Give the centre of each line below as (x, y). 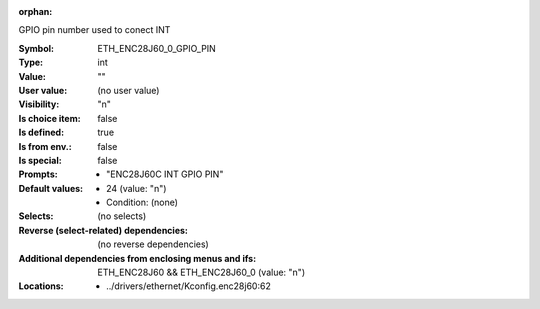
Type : (31, 62)
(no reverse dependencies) (153, 244)
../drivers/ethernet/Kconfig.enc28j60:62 (189, 286)
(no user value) (128, 90)
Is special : (40, 160)
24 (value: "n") (136, 188)
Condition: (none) (142, 202)
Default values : (51, 188)
